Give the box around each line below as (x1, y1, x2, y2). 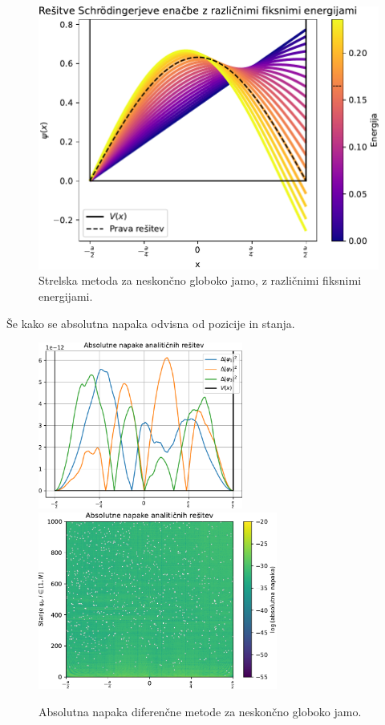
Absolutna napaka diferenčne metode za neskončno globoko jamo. (38, 703, 362, 719)
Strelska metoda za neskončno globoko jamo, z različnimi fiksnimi (38, 272, 362, 289)
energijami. (38, 288, 93, 305)
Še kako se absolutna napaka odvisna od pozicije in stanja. (6, 314, 295, 331)
